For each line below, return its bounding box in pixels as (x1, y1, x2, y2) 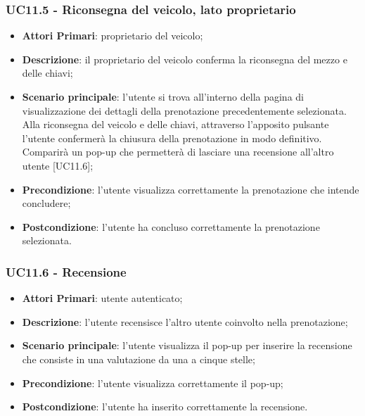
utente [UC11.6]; (22, 158, 94, 172)
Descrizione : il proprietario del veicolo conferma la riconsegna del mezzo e (22, 51, 347, 66)
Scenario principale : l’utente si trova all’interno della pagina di (22, 89, 304, 103)
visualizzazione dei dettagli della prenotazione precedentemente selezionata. (22, 103, 347, 118)
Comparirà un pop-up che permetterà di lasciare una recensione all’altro (22, 144, 334, 159)
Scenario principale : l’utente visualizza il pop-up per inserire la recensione (22, 338, 352, 353)
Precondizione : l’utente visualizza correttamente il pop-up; (22, 375, 283, 390)
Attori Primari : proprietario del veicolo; (22, 28, 203, 43)
